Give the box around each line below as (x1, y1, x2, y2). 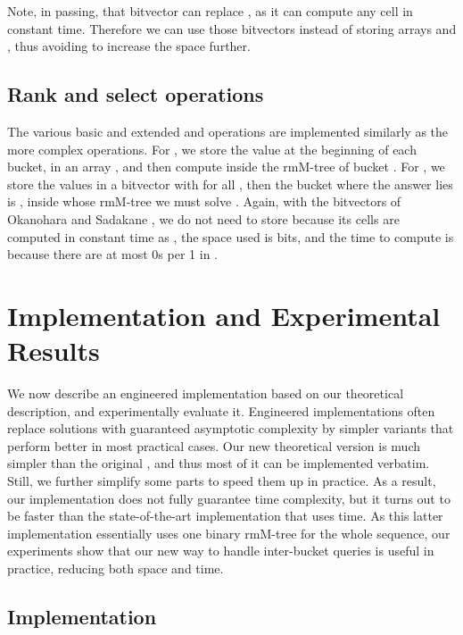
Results (7, 332, 100, 369)
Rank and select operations (7, 80, 264, 108)
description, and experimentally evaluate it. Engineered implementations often (7, 401, 435, 420)
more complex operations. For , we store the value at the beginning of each (7, 139, 417, 158)
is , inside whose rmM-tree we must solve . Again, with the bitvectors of (7, 192, 401, 211)
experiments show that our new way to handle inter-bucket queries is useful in (7, 541, 434, 560)
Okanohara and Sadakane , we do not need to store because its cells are (7, 209, 400, 228)
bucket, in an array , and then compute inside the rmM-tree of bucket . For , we (7, 157, 445, 176)
